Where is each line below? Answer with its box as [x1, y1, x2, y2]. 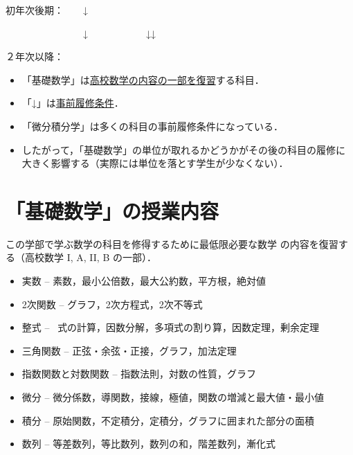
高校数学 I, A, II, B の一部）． [24, 250, 156, 265]
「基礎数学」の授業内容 [6, 196, 219, 224]
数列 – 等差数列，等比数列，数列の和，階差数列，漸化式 [21, 436, 276, 451]
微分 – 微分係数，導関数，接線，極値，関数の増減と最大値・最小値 [21, 390, 325, 404]
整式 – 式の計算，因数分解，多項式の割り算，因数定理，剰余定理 [21, 320, 320, 334]
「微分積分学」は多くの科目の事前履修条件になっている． [21, 118, 284, 133]
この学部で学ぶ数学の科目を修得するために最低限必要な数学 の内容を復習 [6, 236, 338, 251]
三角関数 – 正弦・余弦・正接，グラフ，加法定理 [21, 343, 237, 357]
